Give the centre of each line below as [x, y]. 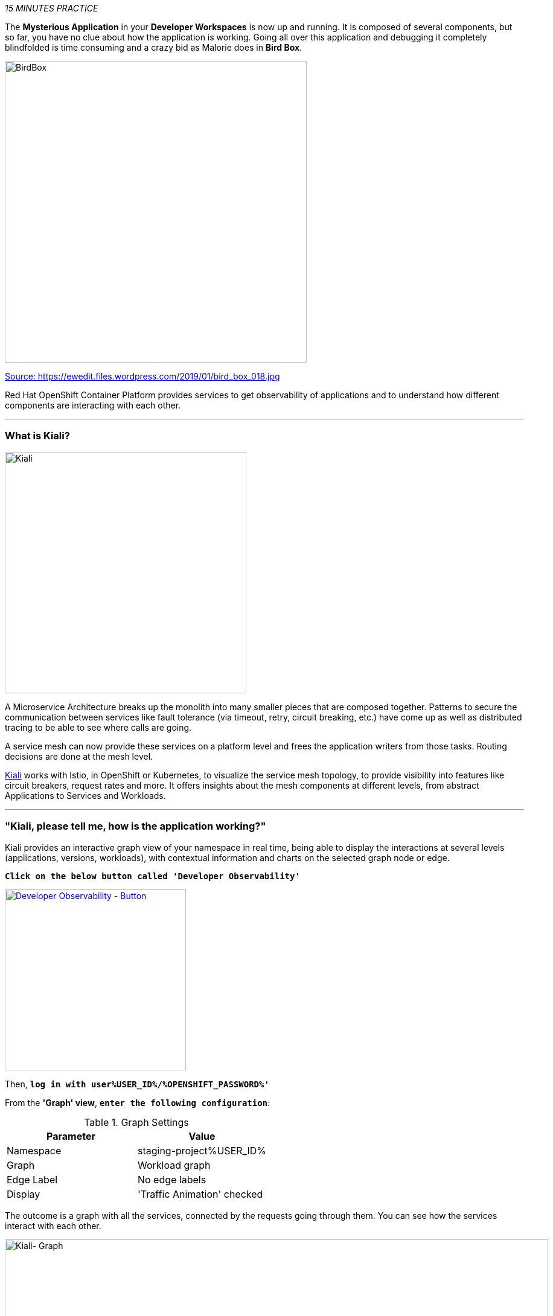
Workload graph [174, 1165]
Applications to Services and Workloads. [85, 795]
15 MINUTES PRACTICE [52, 8]
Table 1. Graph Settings [136, 1122]
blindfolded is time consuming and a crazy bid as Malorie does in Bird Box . [154, 47]
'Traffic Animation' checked [200, 1194]
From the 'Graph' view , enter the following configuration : [138, 1102]
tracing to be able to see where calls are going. [98, 727]
